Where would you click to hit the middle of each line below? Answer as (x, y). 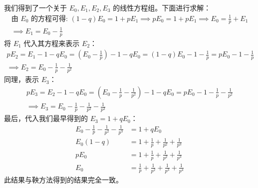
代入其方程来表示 (52, 43)
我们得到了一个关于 (35, 7)
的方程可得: (49, 19)
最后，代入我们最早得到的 (46, 118)
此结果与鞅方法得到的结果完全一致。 (63, 179)
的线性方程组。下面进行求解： (162, 7)
